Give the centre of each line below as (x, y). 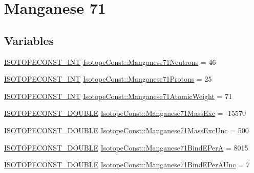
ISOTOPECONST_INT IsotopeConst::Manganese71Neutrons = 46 (110, 61)
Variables (29, 40)
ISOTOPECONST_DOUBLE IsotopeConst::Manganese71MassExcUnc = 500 (126, 130)
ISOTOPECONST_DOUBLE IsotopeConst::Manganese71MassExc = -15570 (125, 113)
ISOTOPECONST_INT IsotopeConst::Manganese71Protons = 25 (108, 79)
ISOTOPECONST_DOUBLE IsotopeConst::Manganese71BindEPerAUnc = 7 (127, 165)
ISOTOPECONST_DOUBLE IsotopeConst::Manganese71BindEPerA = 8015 (126, 147)
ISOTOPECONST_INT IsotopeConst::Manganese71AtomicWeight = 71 (118, 96)
